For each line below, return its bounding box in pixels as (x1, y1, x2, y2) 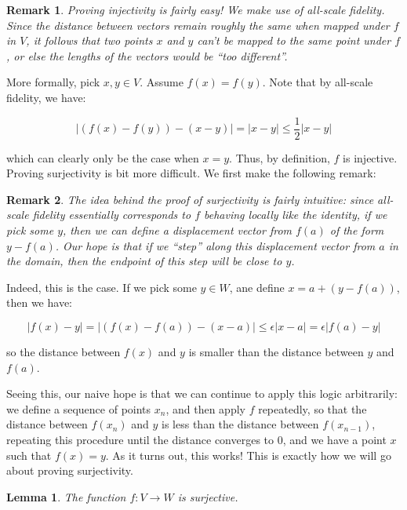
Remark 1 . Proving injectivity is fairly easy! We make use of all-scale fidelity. (6, 2, 385, 17)
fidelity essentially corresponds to (32, 206, 191, 223)
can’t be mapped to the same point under (197, 32, 391, 49)
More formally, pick (6, 74, 100, 90)
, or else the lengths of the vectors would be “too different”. (6, 47, 288, 64)
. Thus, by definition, (229, 149, 330, 166)
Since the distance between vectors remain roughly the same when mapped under (6, 16, 390, 33)
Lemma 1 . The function (6, 488, 126, 505)
